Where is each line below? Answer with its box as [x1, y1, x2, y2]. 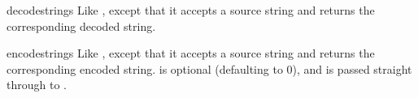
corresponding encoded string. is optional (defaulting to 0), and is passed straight [7, 60, 412, 77]
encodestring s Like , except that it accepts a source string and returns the [7, 45, 375, 62]
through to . [7, 76, 67, 93]
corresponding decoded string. [7, 17, 156, 34]
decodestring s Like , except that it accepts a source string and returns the [7, 2, 375, 18]
